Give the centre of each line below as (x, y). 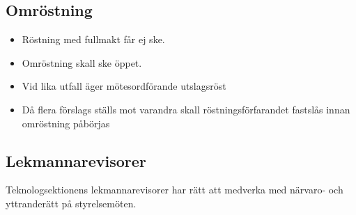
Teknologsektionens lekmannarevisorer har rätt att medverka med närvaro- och (175, 190)
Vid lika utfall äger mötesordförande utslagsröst (124, 86)
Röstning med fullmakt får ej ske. (93, 39)
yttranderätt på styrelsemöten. (71, 203)
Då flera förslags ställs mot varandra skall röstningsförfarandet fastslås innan (186, 109)
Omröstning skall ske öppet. (82, 62)
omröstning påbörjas (66, 123)
